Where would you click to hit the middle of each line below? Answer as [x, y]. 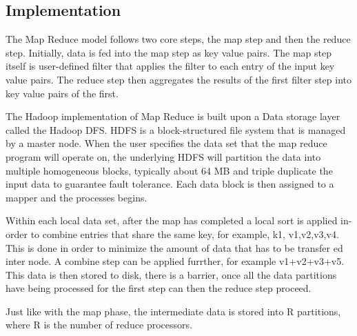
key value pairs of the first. [62, 93]
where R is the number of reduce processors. [99, 325]
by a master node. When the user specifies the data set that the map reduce [166, 143]
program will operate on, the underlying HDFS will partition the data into [163, 156]
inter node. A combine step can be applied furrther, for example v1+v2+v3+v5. [175, 261]
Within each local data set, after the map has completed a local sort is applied [172, 220]
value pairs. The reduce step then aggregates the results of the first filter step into [179, 79]
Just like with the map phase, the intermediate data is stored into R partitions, [173, 311]
